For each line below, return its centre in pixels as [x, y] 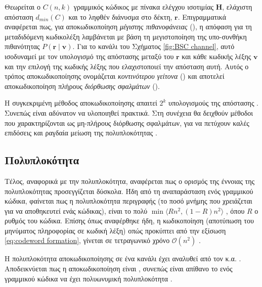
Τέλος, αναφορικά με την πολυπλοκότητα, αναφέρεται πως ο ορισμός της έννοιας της [130, 181]
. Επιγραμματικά [202, 16]
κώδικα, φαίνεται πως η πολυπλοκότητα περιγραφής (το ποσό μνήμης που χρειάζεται [128, 201]
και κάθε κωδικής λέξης [216, 56]
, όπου [235, 210]
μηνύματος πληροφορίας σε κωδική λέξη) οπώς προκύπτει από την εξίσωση [115, 230]
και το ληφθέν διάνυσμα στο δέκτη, [120, 16]
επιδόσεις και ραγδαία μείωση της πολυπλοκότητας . [81, 133]
